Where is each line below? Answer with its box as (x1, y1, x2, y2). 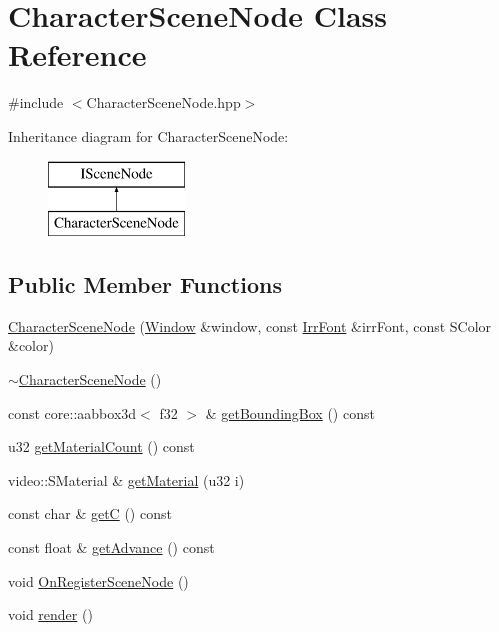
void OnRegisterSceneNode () (8, 570, 189, 591)
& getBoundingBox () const (205, 402, 375, 423)
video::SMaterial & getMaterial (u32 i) (8, 469, 245, 490)
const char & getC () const (8, 503, 172, 524)
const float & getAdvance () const (8, 537, 215, 558)
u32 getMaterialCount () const (8, 436, 195, 457)
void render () (8, 604, 93, 625)
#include (8, 92, 64, 113)
